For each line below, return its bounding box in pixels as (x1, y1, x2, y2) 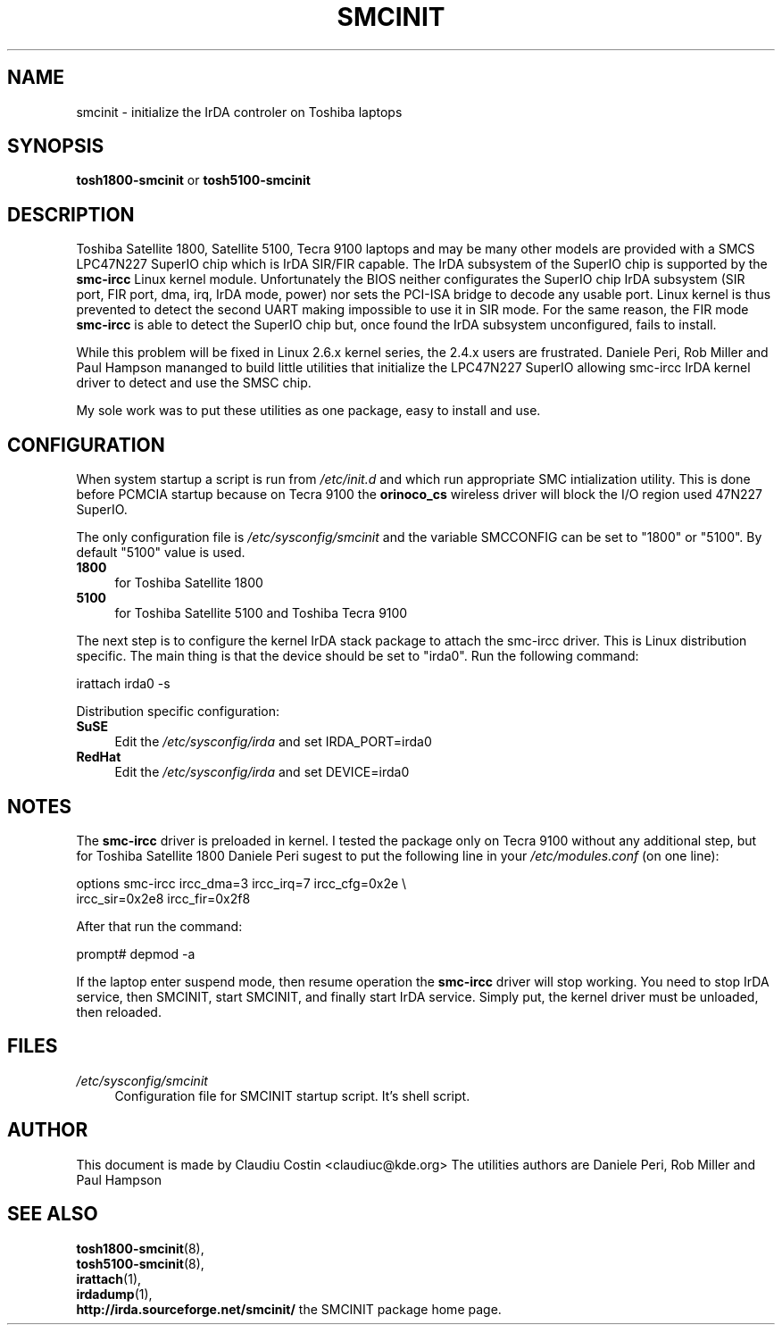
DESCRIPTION (7, 203, 135, 226)
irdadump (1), (76, 1286, 153, 1302)
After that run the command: (76, 918, 243, 934)
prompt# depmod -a (76, 945, 195, 962)
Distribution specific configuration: (76, 703, 279, 720)
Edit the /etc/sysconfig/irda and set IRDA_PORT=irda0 (114, 734, 432, 750)
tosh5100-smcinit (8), (76, 1255, 204, 1271)
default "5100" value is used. (76, 545, 245, 561)
